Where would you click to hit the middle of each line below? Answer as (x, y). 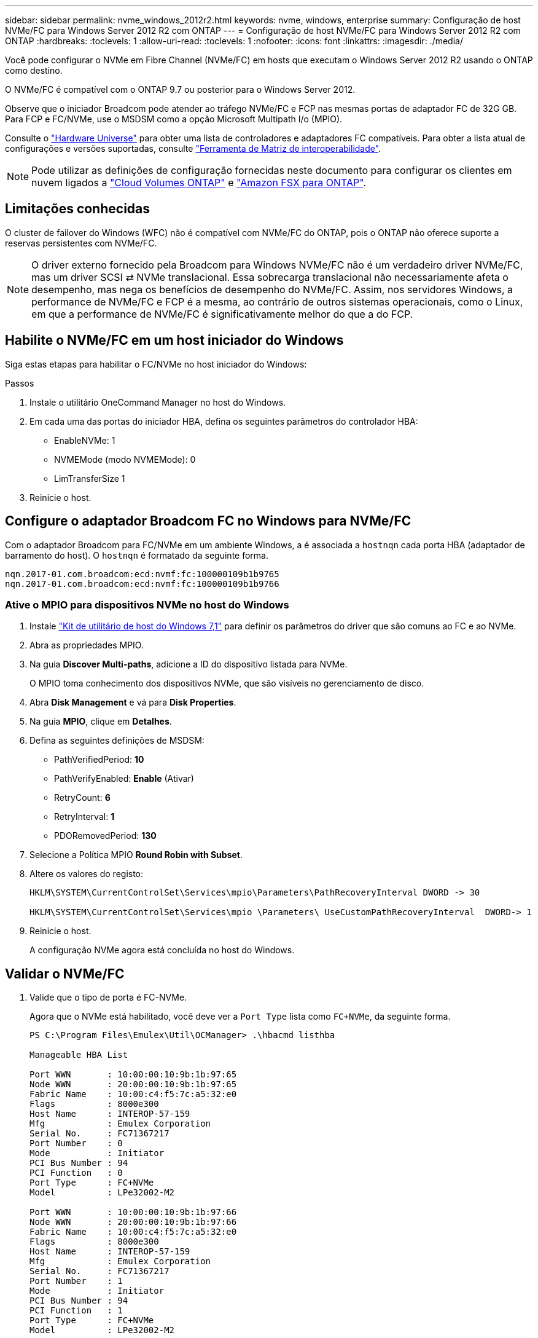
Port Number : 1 (76, 1281)
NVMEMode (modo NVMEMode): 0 (125, 459)
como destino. (34, 70)
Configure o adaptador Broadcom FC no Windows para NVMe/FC (208, 521)
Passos (20, 383)
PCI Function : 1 (76, 1311)
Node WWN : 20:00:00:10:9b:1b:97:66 (133, 1222)
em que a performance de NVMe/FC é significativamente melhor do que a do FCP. (222, 314)
